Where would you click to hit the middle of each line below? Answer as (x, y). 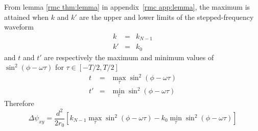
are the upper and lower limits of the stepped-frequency (167, 17)
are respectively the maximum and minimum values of (129, 57)
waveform (19, 27)
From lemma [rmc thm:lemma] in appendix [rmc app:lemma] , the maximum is (127, 7)
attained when (27, 17)
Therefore (19, 103)
